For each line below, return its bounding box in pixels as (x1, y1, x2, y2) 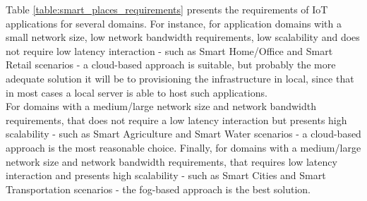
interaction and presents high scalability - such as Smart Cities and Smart (6, 168, 326, 183)
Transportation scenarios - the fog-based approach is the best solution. (6, 181, 311, 196)
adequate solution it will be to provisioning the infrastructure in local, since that (6, 71, 354, 85)
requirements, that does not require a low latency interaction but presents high (6, 112, 347, 127)
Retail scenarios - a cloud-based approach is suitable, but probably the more (6, 57, 336, 72)
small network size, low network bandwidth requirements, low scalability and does (6, 30, 360, 44)
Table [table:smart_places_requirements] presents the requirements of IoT (6, 2, 328, 16)
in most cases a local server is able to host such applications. (6, 85, 267, 99)
